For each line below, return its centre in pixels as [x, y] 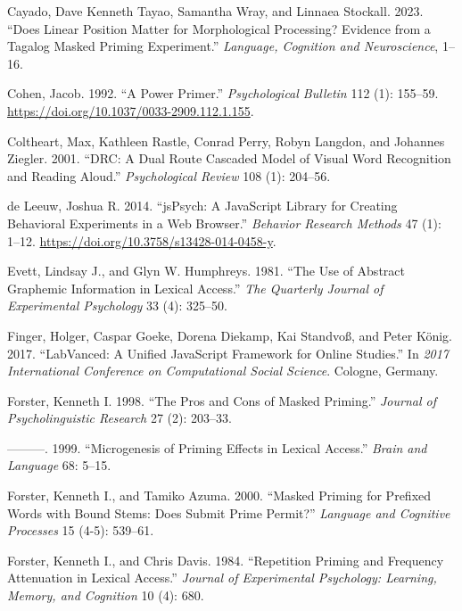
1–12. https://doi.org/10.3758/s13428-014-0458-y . [142, 240]
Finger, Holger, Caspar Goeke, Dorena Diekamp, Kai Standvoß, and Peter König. [230, 335]
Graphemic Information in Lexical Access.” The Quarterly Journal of [195, 288]
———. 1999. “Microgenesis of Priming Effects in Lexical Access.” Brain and [217, 447]
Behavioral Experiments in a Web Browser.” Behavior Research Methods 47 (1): [224, 223]
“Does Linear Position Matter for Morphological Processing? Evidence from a [219, 28]
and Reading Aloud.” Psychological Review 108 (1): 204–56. [169, 175]
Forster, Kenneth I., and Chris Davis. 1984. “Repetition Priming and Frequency [226, 560]
